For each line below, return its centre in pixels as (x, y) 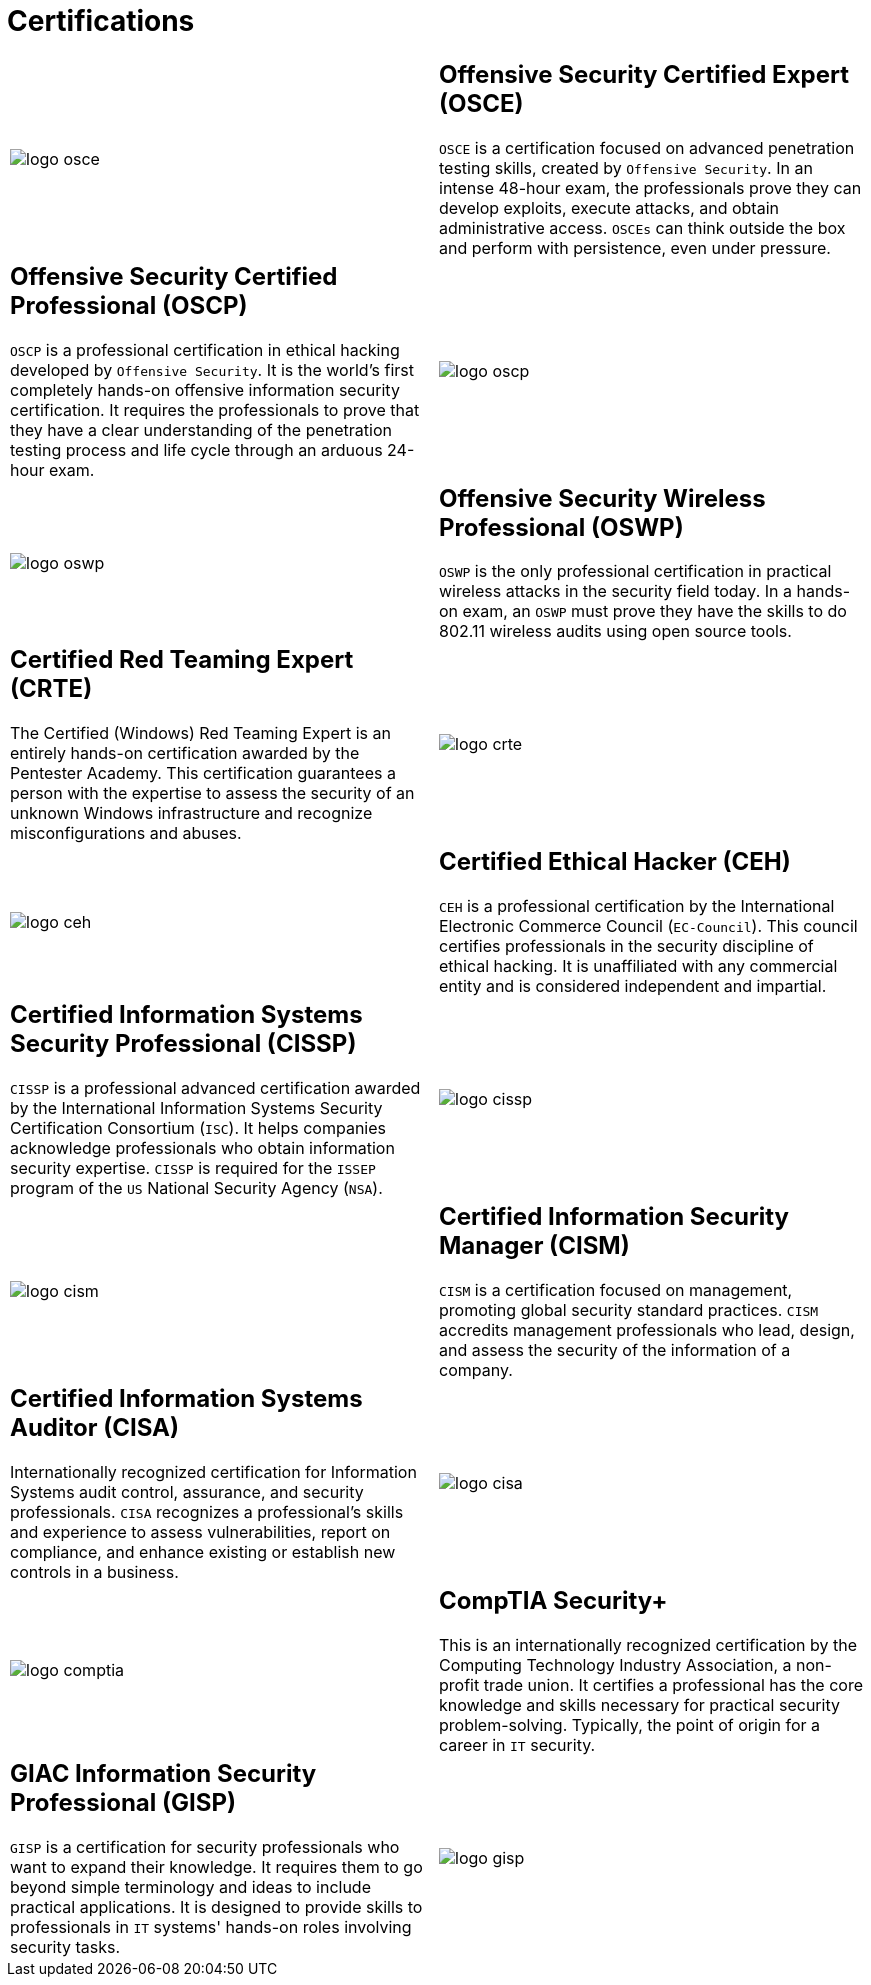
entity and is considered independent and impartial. (633, 986)
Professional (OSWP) (561, 527)
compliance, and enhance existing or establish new (203, 1552)
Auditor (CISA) (95, 1428)
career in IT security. (517, 1744)
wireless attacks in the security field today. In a (615, 591)
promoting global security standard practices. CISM (629, 1310)
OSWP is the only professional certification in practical (635, 571)
